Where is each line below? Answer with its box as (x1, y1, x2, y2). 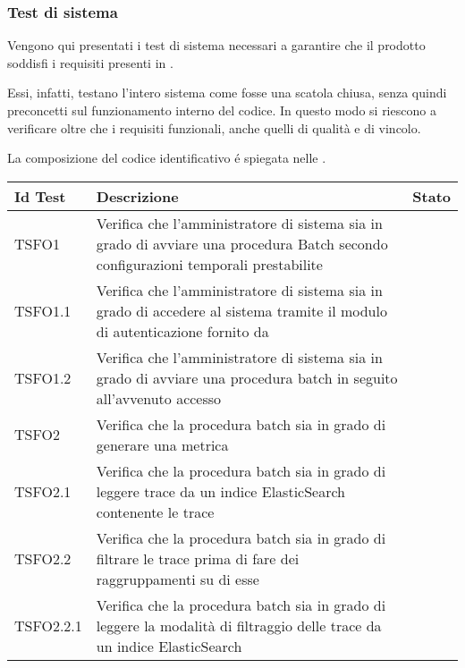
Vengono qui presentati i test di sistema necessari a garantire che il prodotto (7, 36, 426, 55)
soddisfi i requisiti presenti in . (7, 53, 173, 72)
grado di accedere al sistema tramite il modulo (96, 300, 387, 321)
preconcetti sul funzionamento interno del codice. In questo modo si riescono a (7, 101, 436, 119)
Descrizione (96, 185, 179, 207)
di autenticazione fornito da (96, 320, 269, 342)
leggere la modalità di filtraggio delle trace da (96, 614, 382, 636)
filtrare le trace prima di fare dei (96, 547, 300, 569)
